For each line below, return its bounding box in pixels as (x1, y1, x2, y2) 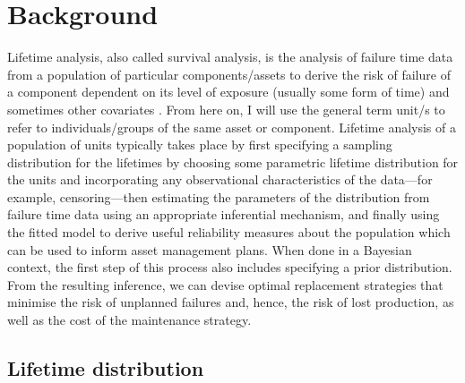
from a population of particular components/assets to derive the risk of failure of (7, 64, 451, 83)
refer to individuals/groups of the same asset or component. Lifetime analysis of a (7, 117, 456, 136)
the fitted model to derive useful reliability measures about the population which (7, 223, 451, 242)
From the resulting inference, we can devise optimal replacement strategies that (7, 275, 443, 294)
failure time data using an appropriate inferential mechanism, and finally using (7, 205, 440, 224)
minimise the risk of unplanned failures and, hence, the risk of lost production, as (7, 293, 454, 311)
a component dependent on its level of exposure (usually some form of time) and (7, 82, 450, 101)
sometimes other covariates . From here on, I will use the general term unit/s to (7, 99, 445, 118)
